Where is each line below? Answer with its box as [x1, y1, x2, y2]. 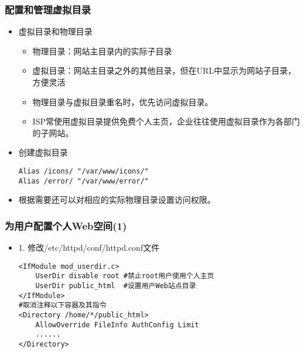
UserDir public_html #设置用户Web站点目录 [35, 282, 196, 290]
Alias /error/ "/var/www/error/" [18, 176, 149, 185]
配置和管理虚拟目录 [5, 2, 91, 16]
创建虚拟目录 [18, 146, 68, 158]
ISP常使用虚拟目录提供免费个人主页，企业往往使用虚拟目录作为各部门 [32, 115, 300, 127]
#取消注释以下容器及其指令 [18, 301, 107, 310]
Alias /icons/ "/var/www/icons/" [18, 167, 149, 175]
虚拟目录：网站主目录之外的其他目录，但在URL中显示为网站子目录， [32, 64, 296, 77]
